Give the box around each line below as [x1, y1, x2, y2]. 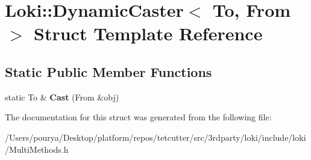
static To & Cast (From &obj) [5, 90, 119, 103]
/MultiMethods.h [5, 143, 69, 155]
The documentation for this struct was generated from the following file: [5, 111, 272, 123]
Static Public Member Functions [5, 62, 212, 81]
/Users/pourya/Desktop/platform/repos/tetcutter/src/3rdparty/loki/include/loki [5, 131, 306, 143]
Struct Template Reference [34, 21, 263, 46]
